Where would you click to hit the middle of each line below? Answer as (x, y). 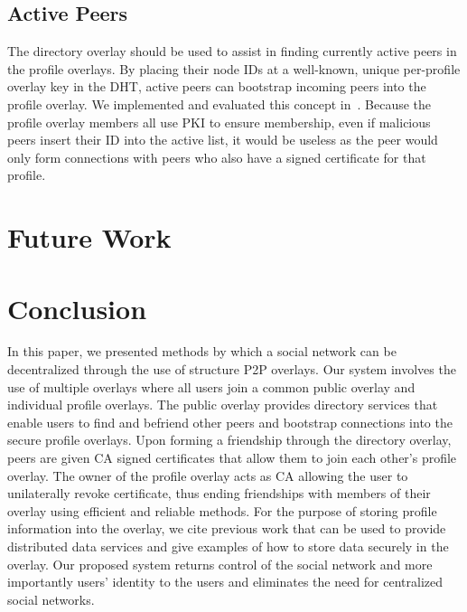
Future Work (89, 237)
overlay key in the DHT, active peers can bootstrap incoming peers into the (217, 86)
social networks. (51, 599)
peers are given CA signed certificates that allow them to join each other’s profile (232, 458)
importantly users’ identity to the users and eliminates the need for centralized (225, 582)
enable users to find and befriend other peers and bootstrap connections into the (230, 422)
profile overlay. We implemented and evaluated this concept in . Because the (219, 104)
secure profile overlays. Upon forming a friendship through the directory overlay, (229, 440)
